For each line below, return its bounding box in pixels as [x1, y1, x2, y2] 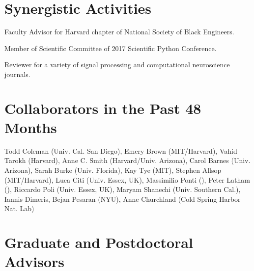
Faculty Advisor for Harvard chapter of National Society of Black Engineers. [4, 27, 234, 37]
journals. [4, 69, 30, 79]
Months [4, 117, 57, 137]
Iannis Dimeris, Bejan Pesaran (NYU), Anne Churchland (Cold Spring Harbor [4, 193, 241, 204]
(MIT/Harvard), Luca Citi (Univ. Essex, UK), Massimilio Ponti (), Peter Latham [4, 174, 250, 185]
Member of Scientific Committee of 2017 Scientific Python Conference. [4, 43, 217, 53]
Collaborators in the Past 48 [4, 98, 201, 118]
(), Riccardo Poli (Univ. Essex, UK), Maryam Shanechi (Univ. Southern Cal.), [4, 184, 241, 194]
